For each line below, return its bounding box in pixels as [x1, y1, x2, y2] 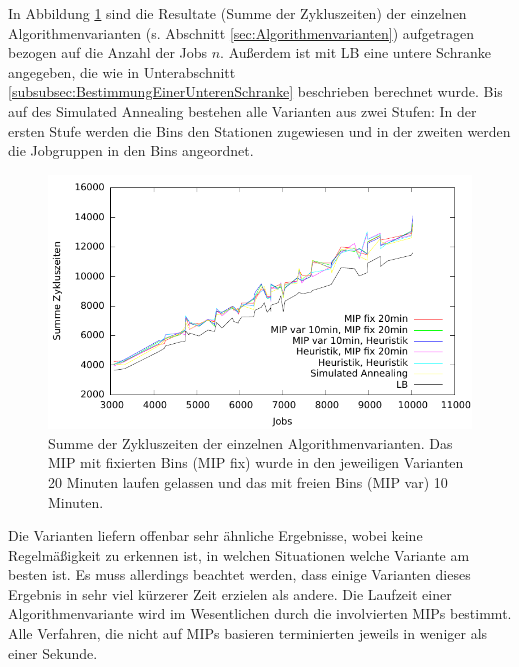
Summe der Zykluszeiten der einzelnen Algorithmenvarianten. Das [48, 432, 453, 453]
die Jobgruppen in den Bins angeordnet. [8, 140, 254, 161]
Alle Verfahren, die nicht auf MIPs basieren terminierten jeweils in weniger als [8, 623, 488, 644]
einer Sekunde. [8, 642, 98, 663]
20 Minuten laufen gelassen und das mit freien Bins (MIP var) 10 [48, 471, 448, 492]
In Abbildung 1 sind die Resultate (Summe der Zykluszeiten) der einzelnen [8, 3, 467, 23]
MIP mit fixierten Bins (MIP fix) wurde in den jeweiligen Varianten [48, 452, 464, 473]
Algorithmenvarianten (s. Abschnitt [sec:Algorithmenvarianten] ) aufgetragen [8, 22, 474, 43]
